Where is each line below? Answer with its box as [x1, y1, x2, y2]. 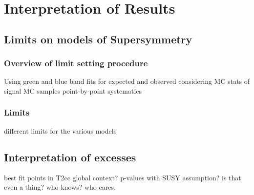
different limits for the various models [4, 125, 117, 136]
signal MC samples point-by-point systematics [4, 85, 142, 96]
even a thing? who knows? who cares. [4, 182, 116, 192]
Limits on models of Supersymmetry [4, 31, 192, 46]
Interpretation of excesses [4, 149, 136, 164]
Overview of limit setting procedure [4, 57, 148, 69]
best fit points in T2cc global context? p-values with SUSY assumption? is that [4, 172, 241, 182]
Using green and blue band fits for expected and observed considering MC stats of [4, 76, 250, 86]
